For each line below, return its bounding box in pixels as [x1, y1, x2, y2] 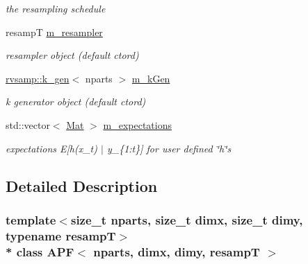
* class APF [6, 243, 74, 260]
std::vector [6, 117, 50, 132]
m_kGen [131, 71, 170, 85]
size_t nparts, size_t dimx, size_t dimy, [70, 211, 303, 228]
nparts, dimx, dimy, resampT [93, 243, 260, 260]
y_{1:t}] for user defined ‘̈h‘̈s [106, 141, 232, 155]
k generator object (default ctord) [6, 94, 146, 109]
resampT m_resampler [6, 24, 103, 39]
